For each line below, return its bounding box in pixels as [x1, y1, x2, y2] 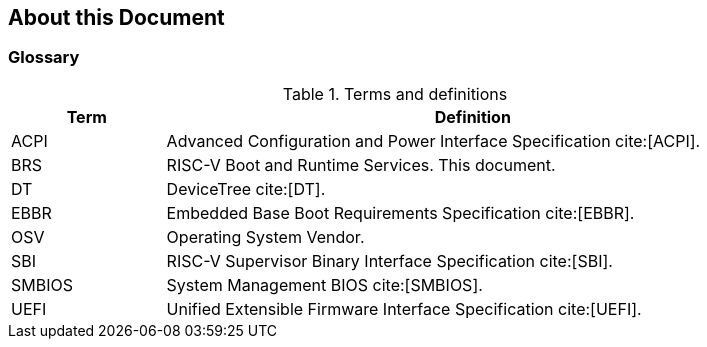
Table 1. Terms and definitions [282, 83, 508, 104]
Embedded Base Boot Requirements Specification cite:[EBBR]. [166, 202, 635, 223]
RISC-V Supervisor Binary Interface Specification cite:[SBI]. [166, 250, 613, 271]
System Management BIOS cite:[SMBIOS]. [166, 274, 483, 295]
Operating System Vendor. [166, 226, 365, 247]
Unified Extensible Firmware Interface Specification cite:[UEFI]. [166, 298, 642, 319]
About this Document [8, 5, 225, 30]
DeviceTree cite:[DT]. [166, 178, 326, 199]
